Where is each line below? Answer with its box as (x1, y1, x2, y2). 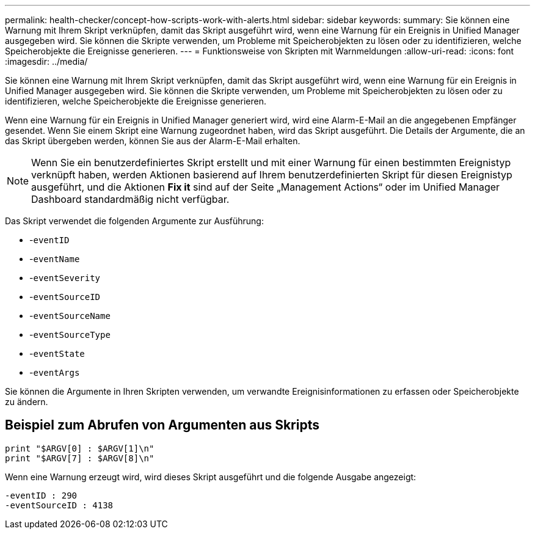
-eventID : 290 (5, 490, 78, 500)
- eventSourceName (29, 310, 111, 321)
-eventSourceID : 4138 (5, 500, 114, 510)
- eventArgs (29, 367, 80, 378)
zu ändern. (5, 397, 48, 407)
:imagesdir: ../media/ (5, 56, 88, 67)
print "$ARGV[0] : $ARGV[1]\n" (5, 443, 155, 453)
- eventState (29, 348, 85, 359)
